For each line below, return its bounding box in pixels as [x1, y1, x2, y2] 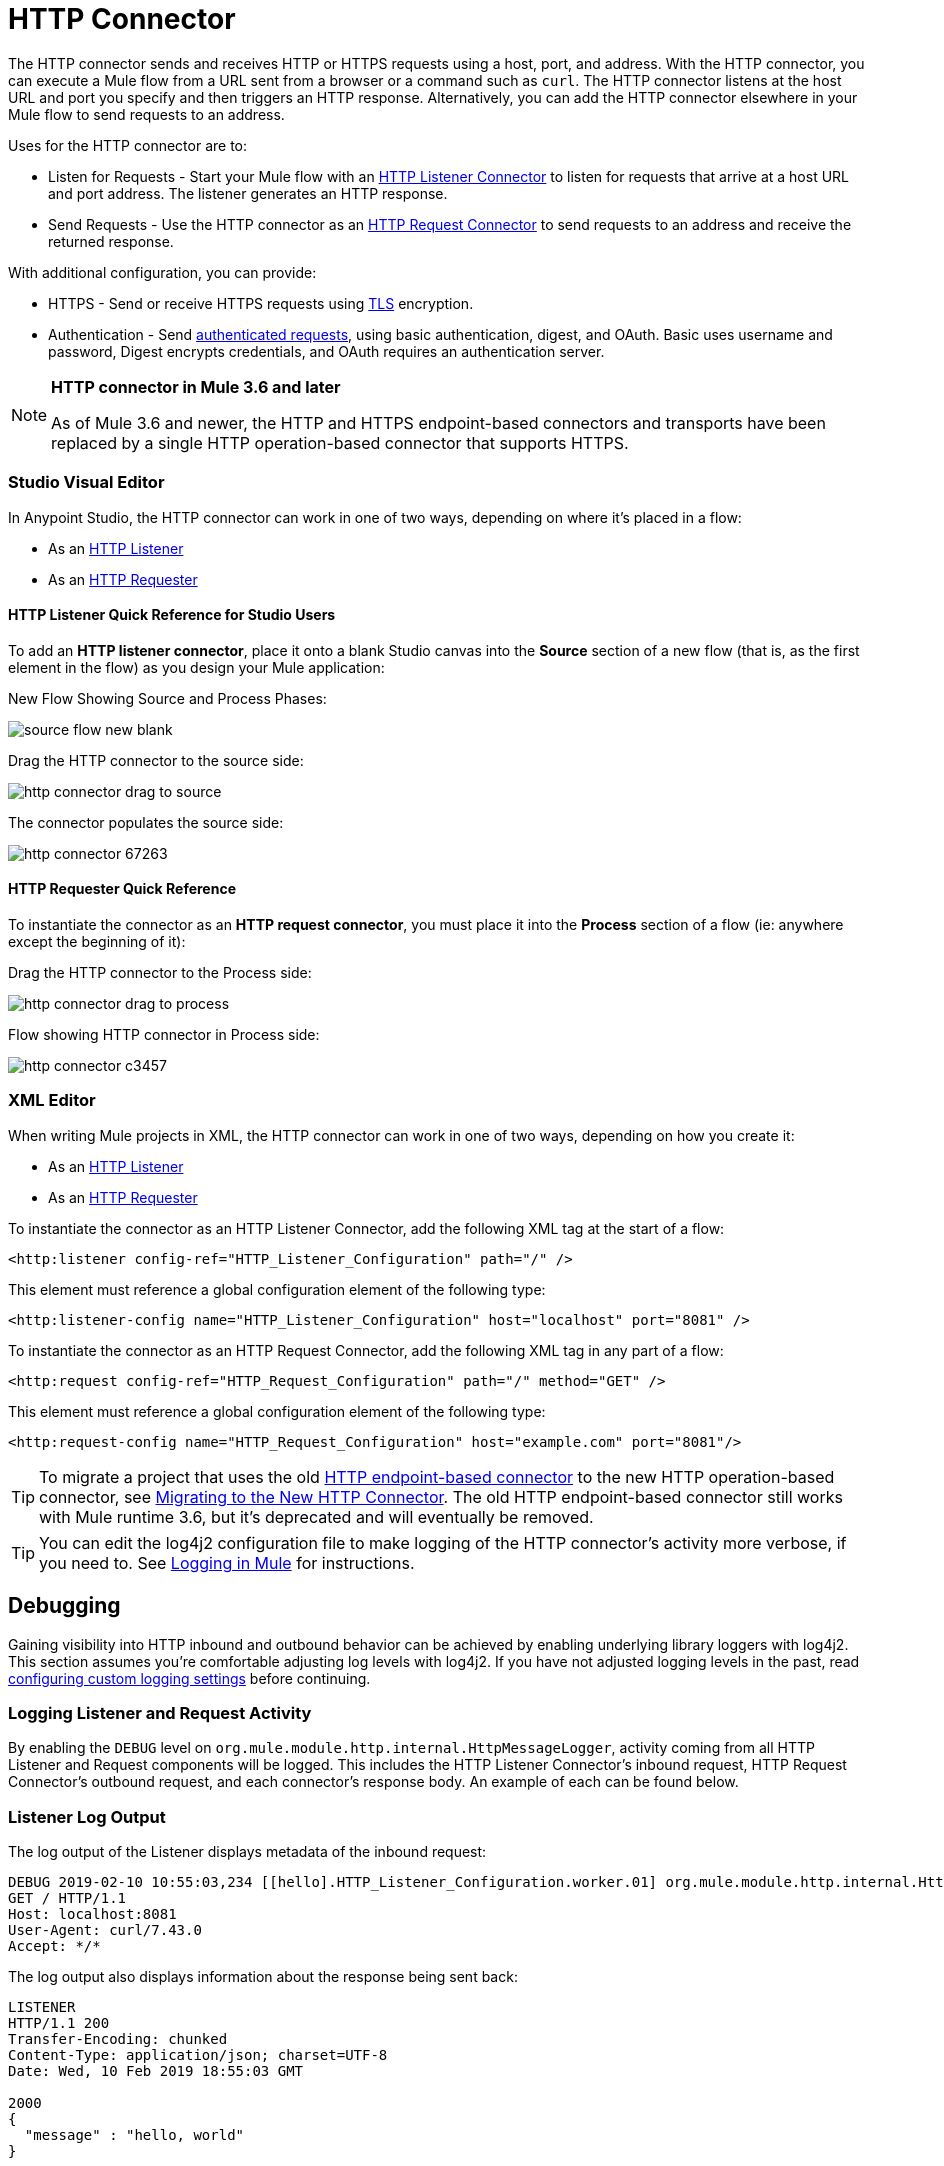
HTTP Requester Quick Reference [8, 880, 236, 898]
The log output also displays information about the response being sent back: [8, 1968, 518, 1986]
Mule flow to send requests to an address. [8, 105, 285, 123]
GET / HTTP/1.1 [8, 1890, 127, 1907]
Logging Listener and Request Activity [8, 1702, 312, 1723]
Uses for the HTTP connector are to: [8, 136, 247, 154]
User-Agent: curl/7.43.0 [8, 1922, 202, 1939]
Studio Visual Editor [8, 472, 165, 493]
